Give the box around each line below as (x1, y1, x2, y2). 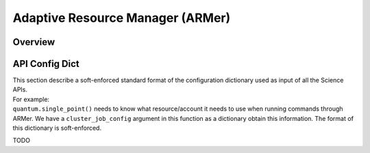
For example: (12, 95, 50, 103)
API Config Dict (12, 58, 80, 70)
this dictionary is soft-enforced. (12, 124, 102, 133)
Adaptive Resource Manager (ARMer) (12, 10, 231, 25)
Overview (12, 36, 56, 48)
